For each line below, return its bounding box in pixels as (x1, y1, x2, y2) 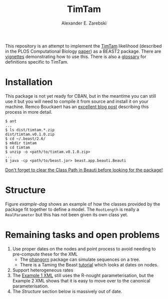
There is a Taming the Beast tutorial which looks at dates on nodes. (19, 261, 158, 267)
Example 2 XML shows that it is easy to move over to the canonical (12, 277, 150, 283)
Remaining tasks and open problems (5, 229, 160, 240)
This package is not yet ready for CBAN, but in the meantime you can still (5, 93, 156, 99)
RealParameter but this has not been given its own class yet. (5, 211, 128, 217)
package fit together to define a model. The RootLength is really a (5, 206, 139, 212)
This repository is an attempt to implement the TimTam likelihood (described (5, 43, 162, 49)
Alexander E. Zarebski (61, 20, 106, 26)
